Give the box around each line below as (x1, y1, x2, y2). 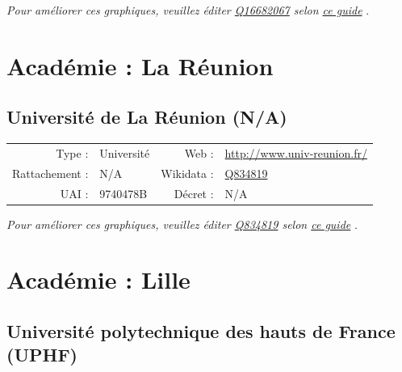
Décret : (174, 184, 214, 201)
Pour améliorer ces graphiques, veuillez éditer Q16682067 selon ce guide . (6, 2, 370, 18)
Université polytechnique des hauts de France (6, 319, 396, 344)
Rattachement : (12, 164, 89, 181)
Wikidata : (161, 164, 214, 181)
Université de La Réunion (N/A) (6, 104, 287, 129)
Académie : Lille (6, 263, 191, 296)
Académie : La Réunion (6, 49, 274, 82)
